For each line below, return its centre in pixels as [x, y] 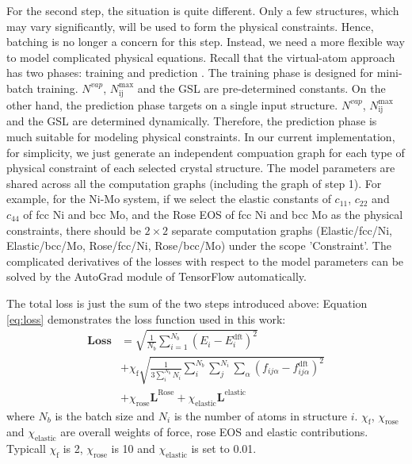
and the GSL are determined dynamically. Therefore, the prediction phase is [192, 121]
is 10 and [133, 449]
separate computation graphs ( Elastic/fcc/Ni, [282, 230]
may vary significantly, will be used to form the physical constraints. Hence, [190, 26]
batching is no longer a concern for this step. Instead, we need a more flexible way [206, 42]
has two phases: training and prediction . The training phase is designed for [190, 73]
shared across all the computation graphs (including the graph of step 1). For [194, 183]
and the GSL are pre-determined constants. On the [261, 88]
